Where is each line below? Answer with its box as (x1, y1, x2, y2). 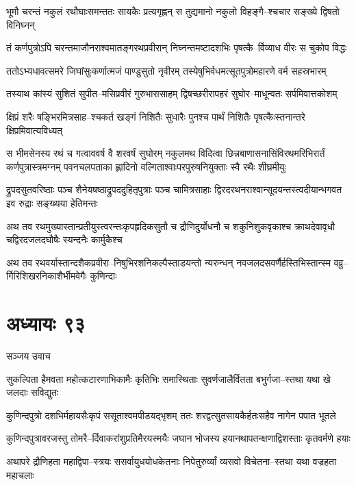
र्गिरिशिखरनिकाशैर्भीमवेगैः (6, 269, 87, 283)
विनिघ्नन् (6, 17, 36, 32)
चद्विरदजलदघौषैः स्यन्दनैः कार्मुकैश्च (6, 232, 123, 247)
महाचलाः (6, 467, 34, 482)
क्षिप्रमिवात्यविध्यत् (6, 123, 63, 137)
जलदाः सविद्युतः (6, 385, 59, 399)
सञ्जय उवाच (6, 349, 51, 363)
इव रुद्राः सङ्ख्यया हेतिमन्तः (6, 195, 98, 210)
